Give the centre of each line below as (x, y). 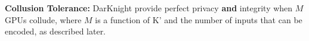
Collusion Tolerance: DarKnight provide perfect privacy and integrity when (149, 8)
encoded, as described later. (55, 31)
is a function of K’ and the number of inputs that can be (199, 19)
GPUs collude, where (43, 19)
